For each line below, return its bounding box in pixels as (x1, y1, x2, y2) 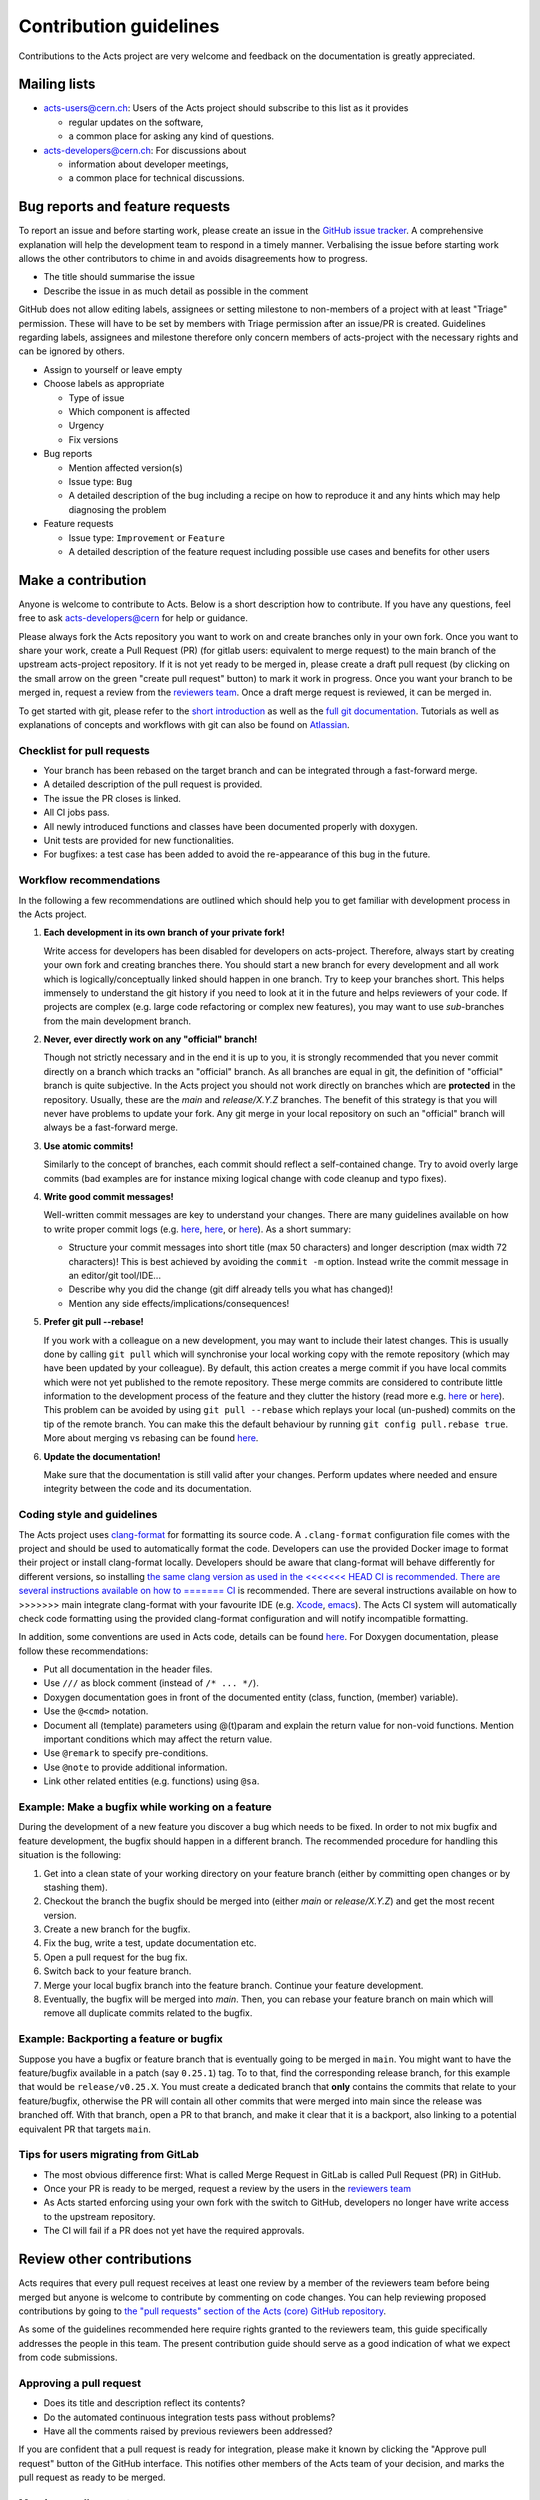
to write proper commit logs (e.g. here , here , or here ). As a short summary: (43, 1223, 352, 1235)
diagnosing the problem (68, 503, 167, 515)
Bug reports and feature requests (18, 198, 231, 215)
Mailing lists (18, 76, 96, 93)
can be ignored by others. (18, 345, 125, 357)
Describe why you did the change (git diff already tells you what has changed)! (68, 1283, 394, 1295)
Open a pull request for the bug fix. (43, 1951, 189, 1963)
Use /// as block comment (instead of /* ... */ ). (43, 1677, 259, 1689)
